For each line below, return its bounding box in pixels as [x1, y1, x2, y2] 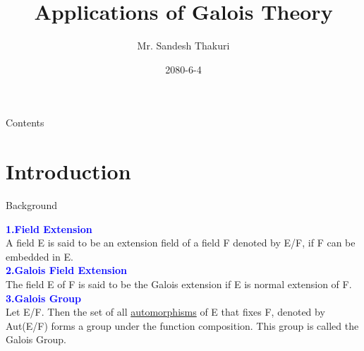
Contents [6, 115, 44, 130]
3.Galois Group [6, 290, 81, 305]
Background [6, 198, 57, 213]
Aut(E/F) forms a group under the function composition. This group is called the [6, 318, 359, 333]
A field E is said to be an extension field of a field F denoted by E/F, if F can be [6, 235, 356, 250]
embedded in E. [6, 249, 73, 263]
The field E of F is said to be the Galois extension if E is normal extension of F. [6, 277, 352, 291]
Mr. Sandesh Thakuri [137, 38, 230, 53]
